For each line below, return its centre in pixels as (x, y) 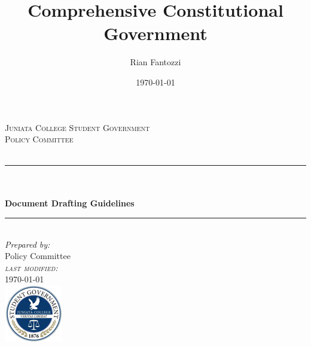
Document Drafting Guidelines (70, 203)
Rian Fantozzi (155, 62)
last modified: (31, 267)
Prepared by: (28, 244)
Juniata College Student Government (77, 127)
